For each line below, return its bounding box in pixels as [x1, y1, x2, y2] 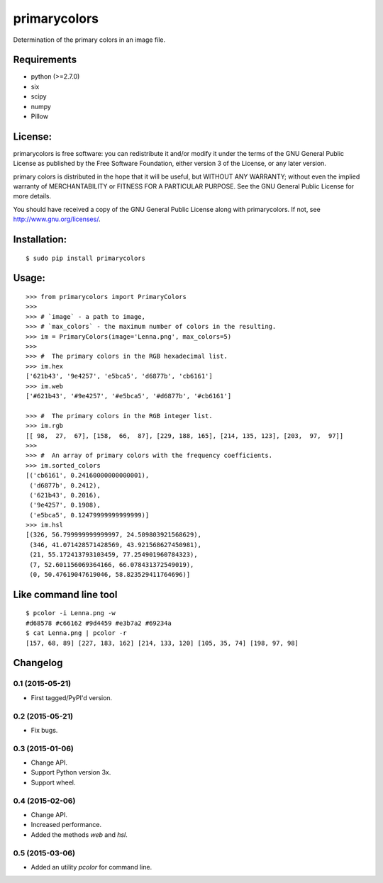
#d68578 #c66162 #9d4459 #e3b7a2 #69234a [26, 619, 172, 627]
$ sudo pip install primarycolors [26, 254, 145, 262]
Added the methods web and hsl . [30, 830, 128, 839]
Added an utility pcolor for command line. [30, 862, 152, 871]
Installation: [13, 234, 67, 246]
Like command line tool [13, 588, 118, 600]
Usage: [13, 272, 46, 284]
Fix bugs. [30, 726, 58, 734]
